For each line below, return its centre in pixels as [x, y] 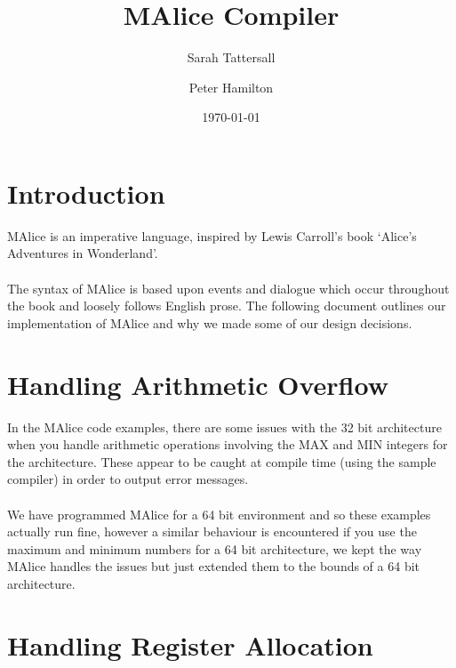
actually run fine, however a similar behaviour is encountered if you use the [212, 531]
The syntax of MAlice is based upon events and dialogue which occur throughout [228, 288]
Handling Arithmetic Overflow [198, 384]
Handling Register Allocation [190, 644]
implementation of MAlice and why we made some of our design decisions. [210, 322]
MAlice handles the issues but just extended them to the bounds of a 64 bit [214, 566]
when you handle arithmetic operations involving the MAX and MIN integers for [228, 444]
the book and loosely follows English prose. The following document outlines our [227, 306]
